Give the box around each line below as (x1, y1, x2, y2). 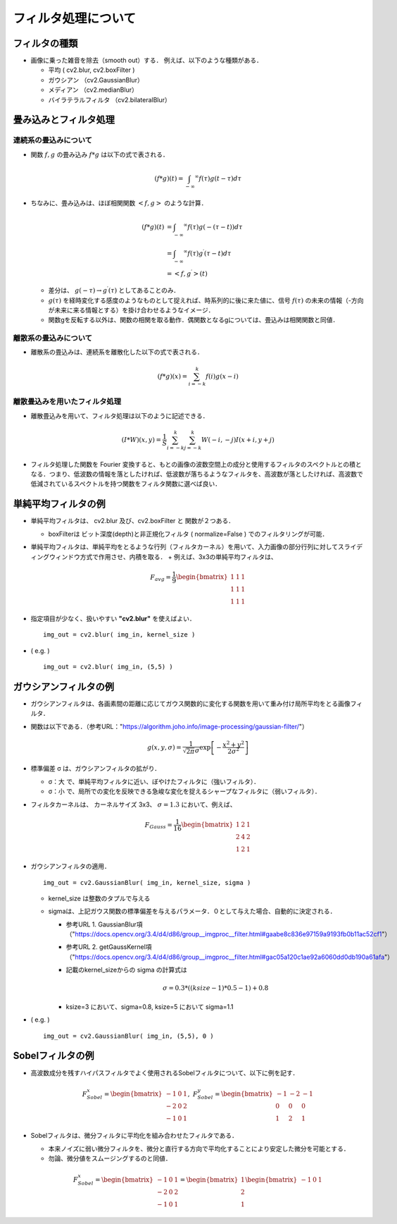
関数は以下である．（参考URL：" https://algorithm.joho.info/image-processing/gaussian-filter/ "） (30, 722, 309, 730)
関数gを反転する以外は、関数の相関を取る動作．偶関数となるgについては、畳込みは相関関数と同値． (48, 316, 339, 324)
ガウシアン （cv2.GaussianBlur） (48, 75, 144, 84)
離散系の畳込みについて (13, 333, 93, 343)
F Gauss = (144, 821, 172, 831)
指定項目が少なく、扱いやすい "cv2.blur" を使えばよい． (30, 614, 196, 623)
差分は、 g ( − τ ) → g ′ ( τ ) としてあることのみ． (48, 286, 180, 295)
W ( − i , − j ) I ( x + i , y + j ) (201, 436, 275, 443)
